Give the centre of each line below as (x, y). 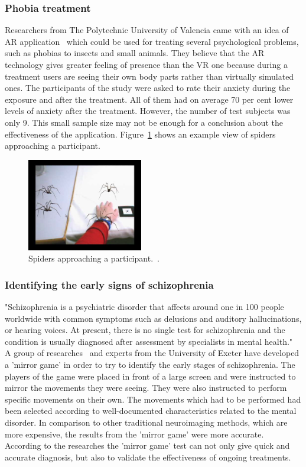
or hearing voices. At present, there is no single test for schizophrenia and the (145, 330)
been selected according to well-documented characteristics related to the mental (151, 411)
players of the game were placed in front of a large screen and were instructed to (150, 376)
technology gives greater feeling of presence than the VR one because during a (146, 64)
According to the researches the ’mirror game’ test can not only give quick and (147, 445)
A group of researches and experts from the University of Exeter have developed (152, 353)
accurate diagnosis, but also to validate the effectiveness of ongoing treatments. (148, 457)
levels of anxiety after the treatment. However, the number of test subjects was (148, 111)
